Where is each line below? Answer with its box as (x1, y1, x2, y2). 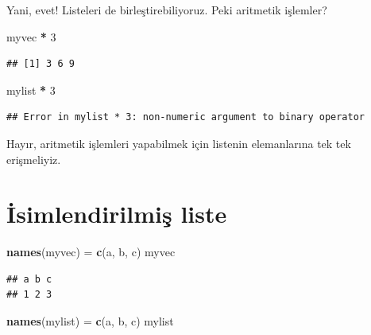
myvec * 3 (6, 28, 56, 45)
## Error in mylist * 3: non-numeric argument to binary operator (6, 111, 365, 123)
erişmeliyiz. (6, 150, 61, 167)
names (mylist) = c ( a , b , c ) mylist (6, 313, 174, 329)
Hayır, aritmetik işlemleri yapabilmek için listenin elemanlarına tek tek (6, 134, 351, 151)
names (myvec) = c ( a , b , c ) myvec (6, 243, 176, 260)
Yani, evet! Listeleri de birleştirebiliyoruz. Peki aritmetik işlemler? (6, 2, 327, 18)
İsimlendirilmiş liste (6, 197, 227, 230)
